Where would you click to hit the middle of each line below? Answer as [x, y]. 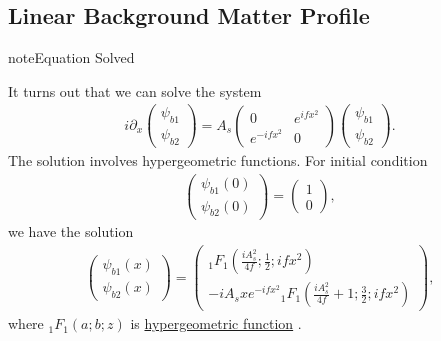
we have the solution [71, 231]
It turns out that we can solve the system [135, 90]
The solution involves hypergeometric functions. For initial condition [218, 160]
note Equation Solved [71, 57]
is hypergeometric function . [216, 323]
